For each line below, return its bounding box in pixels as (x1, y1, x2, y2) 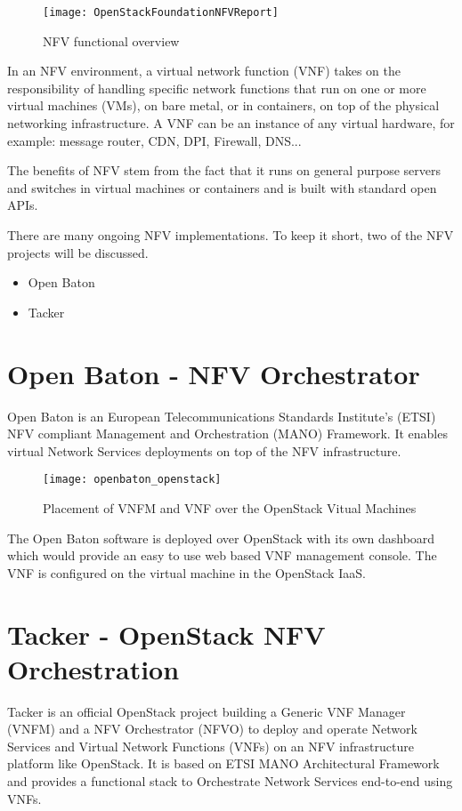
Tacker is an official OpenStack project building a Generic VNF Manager (7, 702, 406, 720)
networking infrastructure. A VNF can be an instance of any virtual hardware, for (7, 114, 455, 132)
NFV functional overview (43, 31, 180, 50)
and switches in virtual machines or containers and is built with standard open (7, 178, 437, 197)
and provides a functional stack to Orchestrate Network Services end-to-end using (7, 772, 453, 790)
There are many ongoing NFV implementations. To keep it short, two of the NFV (7, 226, 454, 244)
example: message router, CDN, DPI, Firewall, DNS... (7, 131, 302, 149)
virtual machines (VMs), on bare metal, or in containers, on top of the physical (7, 96, 440, 115)
